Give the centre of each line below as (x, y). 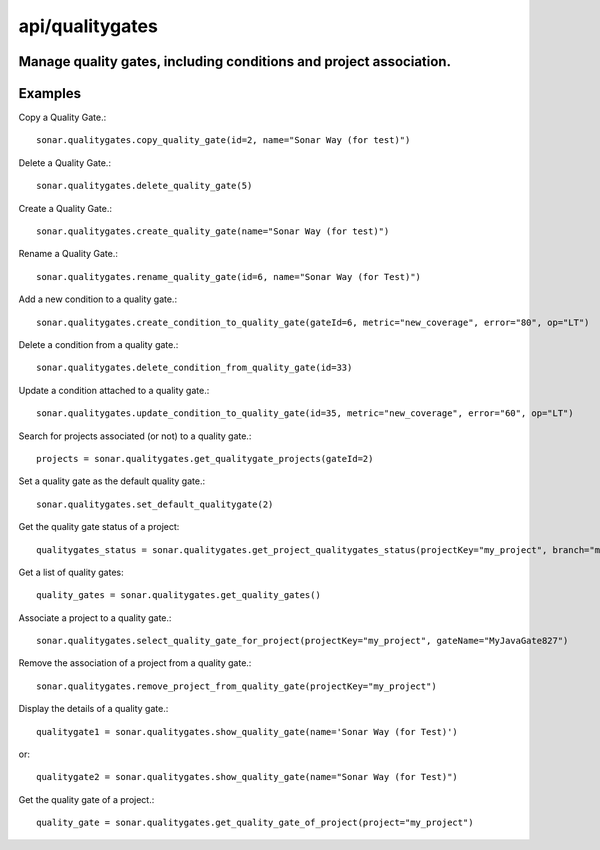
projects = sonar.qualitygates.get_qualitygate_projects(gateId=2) (205, 458)
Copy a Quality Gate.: (62, 117)
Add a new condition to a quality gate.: (98, 299)
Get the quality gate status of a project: (99, 527)
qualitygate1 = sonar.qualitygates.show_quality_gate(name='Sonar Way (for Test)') (247, 731)
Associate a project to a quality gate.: (95, 617)
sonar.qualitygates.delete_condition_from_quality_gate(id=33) (194, 368)
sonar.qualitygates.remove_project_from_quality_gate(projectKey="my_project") (236, 686)
